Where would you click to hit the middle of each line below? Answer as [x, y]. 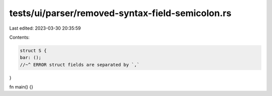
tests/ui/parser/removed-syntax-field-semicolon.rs [120, 13]
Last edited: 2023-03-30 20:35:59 [45, 28]
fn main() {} [21, 87]
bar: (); [31, 58]
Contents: [19, 37]
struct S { [33, 51]
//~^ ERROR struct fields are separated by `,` [80, 65]
